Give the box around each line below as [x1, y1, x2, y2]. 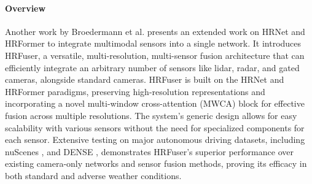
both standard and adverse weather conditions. [5, 169, 182, 182]
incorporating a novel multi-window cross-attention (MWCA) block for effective [5, 97, 305, 110]
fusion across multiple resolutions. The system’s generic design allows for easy [5, 109, 297, 121]
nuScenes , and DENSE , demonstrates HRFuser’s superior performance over [5, 145, 294, 158]
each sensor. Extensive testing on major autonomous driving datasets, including [5, 133, 305, 146]
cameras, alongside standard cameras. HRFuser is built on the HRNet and [5, 73, 284, 86]
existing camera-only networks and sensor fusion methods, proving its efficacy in [5, 157, 307, 170]
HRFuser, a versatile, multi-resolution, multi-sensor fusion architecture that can [5, 48, 305, 61]
